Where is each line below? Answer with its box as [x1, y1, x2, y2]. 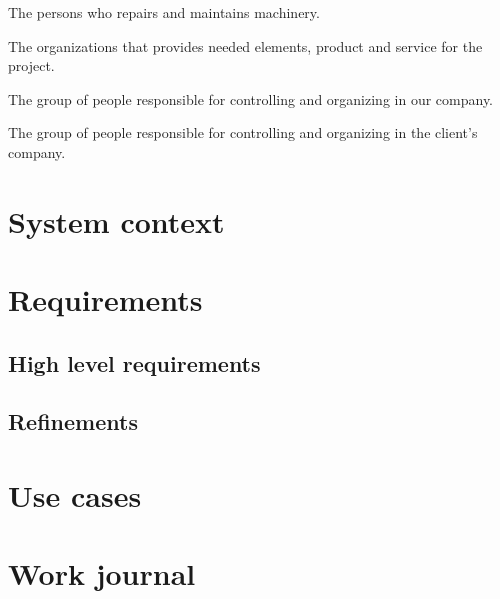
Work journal [8, 553, 196, 594]
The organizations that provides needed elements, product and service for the [8, 35, 483, 56]
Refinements [8, 406, 138, 437]
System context [8, 200, 225, 241]
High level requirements [8, 347, 261, 378]
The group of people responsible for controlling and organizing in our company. [8, 88, 494, 109]
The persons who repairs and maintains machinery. [8, 2, 320, 22]
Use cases [8, 475, 142, 516]
